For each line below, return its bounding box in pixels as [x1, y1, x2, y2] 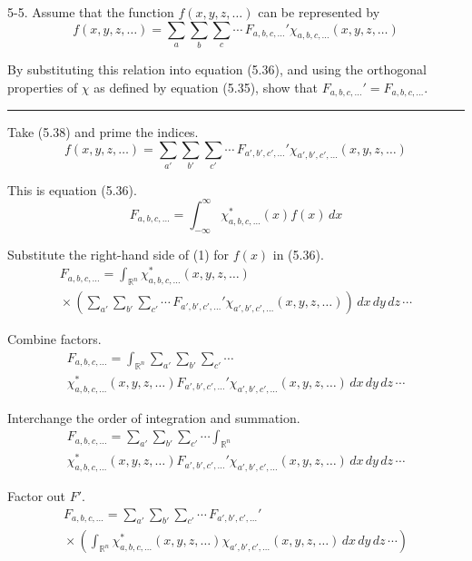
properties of [7, 77, 78, 96]
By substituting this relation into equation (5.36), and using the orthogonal [7, 59, 427, 78]
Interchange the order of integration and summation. [7, 408, 300, 427]
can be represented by [258, 3, 380, 21]
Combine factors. [7, 330, 102, 349]
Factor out [7, 486, 66, 505]
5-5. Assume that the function [7, 3, 174, 21]
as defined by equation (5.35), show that [93, 77, 318, 96]
